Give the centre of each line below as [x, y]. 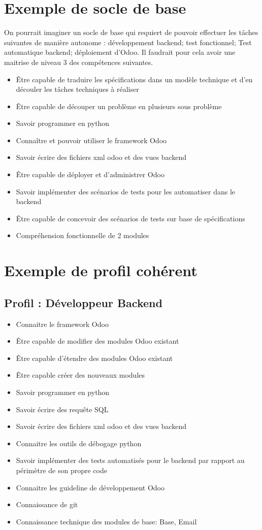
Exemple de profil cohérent [101, 270]
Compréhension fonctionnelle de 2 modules [83, 235]
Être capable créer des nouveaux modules [80, 375]
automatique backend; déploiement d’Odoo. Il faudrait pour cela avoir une [120, 52]
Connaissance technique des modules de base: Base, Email [106, 521]
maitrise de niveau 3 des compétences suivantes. [79, 62]
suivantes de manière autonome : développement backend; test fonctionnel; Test [128, 42]
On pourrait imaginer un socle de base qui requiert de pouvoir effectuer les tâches [131, 32]
